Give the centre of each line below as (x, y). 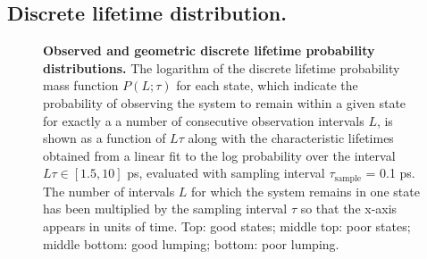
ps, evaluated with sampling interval (226, 173)
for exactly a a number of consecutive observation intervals (204, 120)
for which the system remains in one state (306, 191)
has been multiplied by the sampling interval (165, 209)
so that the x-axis (349, 209)
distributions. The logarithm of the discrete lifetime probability (222, 67)
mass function (81, 85)
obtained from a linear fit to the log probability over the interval (219, 155)
